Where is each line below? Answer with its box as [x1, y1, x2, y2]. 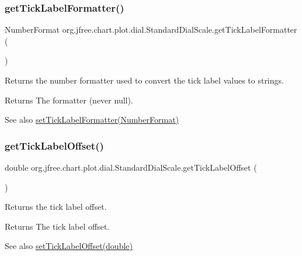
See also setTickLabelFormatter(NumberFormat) [5, 113, 179, 126]
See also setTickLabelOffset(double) [5, 240, 133, 252]
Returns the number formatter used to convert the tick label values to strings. [5, 74, 284, 86]
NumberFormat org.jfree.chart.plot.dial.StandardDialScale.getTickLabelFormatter [5, 23, 297, 36]
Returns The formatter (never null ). [5, 94, 133, 106]
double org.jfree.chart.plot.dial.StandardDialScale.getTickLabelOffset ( [5, 161, 257, 173]
